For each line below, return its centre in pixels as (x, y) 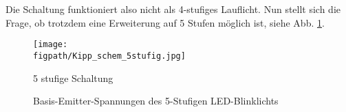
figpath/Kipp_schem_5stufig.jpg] (109, 56)
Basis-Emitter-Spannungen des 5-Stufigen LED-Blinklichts (156, 101)
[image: (51, 45)
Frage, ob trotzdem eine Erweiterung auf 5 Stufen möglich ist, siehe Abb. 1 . (165, 22)
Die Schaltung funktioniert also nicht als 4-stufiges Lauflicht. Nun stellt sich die (173, 9)
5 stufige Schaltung (73, 78)
